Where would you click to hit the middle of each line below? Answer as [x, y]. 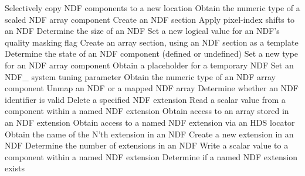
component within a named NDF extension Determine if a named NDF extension [151, 156]
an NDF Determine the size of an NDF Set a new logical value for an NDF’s [142, 31]
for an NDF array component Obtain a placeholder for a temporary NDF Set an [149, 65]
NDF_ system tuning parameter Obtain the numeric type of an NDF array [140, 76]
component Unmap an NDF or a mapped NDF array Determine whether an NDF [152, 88]
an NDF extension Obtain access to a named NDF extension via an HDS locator [150, 122]
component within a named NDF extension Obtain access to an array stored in [147, 111]
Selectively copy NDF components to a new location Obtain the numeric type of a [152, 8]
